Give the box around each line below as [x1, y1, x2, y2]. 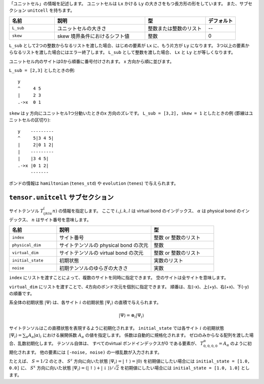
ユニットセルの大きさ [57, 25, 107, 32]
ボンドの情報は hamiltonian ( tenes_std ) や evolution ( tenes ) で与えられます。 [9, 180, 178, 186]
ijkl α [43, 211, 52, 216]
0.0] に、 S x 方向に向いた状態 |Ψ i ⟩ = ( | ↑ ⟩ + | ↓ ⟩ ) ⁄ [9, 364, 113, 372]
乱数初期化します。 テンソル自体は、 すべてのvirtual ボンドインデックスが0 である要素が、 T [17, 340, 204, 346]
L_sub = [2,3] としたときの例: [9, 67, 75, 73]
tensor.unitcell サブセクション [9, 193, 114, 202]
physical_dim [12, 242, 41, 247]
